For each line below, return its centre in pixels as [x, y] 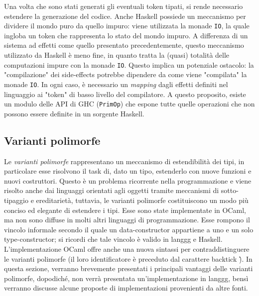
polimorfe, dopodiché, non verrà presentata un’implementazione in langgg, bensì [126, 278]
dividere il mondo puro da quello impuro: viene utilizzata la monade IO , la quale [127, 26]
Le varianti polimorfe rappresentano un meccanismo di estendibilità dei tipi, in [124, 161]
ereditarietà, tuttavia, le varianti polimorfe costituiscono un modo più [142, 200]
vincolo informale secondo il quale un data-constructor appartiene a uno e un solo [129, 229]
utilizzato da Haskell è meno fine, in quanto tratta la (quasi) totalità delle [117, 55]
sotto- [230, 190]
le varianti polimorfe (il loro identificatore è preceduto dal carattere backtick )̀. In [128, 258]
